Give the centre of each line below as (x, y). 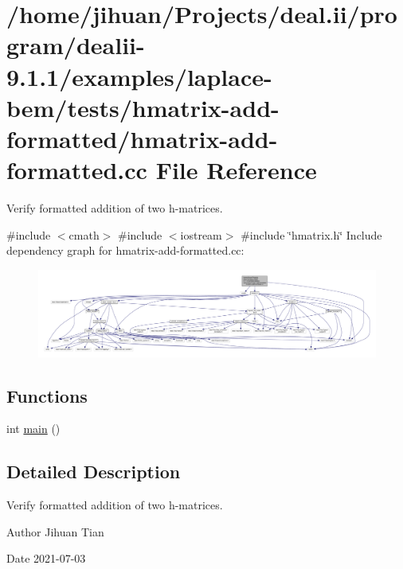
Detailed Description (94, 472)
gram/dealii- (76, 45)
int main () (33, 429)
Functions (47, 395)
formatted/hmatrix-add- (142, 138)
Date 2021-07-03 (46, 558)
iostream (201, 234)
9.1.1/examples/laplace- (139, 76)
